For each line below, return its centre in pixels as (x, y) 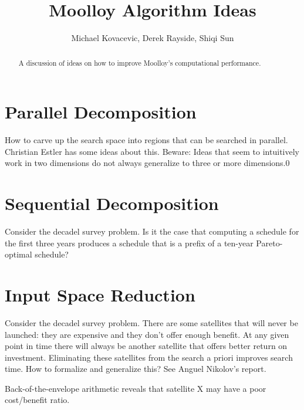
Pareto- (269, 243)
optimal (18, 254)
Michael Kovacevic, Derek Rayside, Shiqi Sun (153, 38)
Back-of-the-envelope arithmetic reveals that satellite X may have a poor (136, 388)
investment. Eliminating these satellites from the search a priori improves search (149, 357)
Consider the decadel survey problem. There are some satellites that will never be (151, 322)
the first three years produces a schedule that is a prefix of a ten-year (129, 243)
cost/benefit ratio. (37, 400)
